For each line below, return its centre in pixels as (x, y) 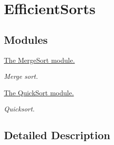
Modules (26, 39)
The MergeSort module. (39, 60)
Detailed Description (57, 135)
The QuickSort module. (39, 92)
